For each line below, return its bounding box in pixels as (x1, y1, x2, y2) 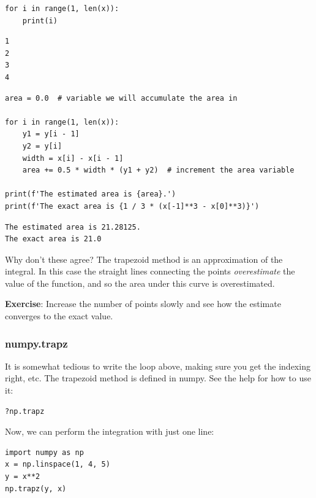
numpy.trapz (5, 335, 68, 351)
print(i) (22, 16, 58, 25)
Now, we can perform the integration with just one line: (5, 425, 214, 438)
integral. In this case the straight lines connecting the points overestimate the (5, 265, 295, 278)
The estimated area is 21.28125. (5, 222, 141, 231)
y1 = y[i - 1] (22, 130, 80, 139)
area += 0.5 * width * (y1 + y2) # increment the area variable (22, 166, 295, 175)
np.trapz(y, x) (5, 484, 67, 493)
